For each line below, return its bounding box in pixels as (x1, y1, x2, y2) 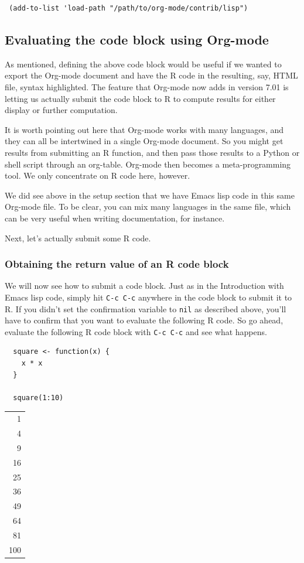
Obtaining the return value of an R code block (5, 257, 229, 271)
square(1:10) (13, 393, 64, 402)
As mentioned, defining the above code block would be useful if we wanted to (5, 57, 282, 70)
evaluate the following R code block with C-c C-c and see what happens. (5, 325, 267, 337)
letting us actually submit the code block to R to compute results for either (5, 92, 276, 104)
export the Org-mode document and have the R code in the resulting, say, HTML (5, 69, 298, 81)
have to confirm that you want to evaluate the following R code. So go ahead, (5, 314, 283, 326)
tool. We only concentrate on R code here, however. (5, 169, 190, 182)
